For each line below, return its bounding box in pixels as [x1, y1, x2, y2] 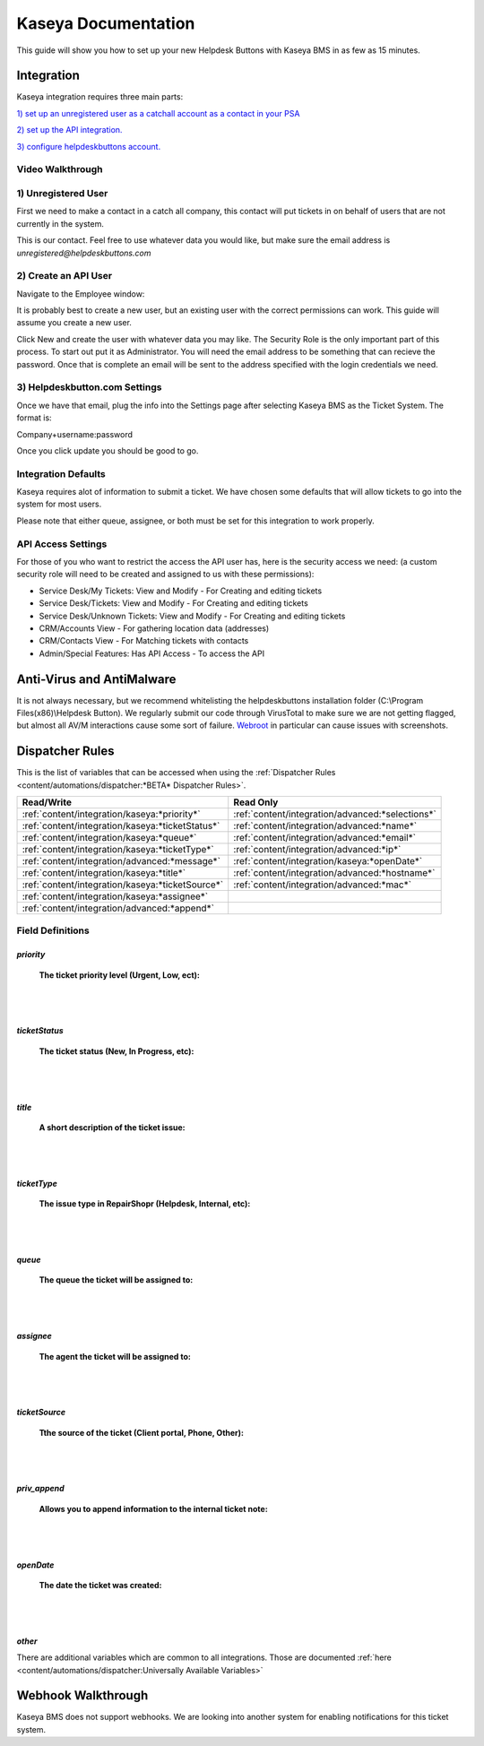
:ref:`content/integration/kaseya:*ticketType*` [22, 843, 214, 856]
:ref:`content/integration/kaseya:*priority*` [22, 808, 201, 820]
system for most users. [16, 498, 102, 510]
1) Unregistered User [16, 186, 108, 199]
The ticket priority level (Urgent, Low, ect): [39, 969, 201, 981]
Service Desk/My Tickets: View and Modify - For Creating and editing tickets [39, 585, 323, 596]
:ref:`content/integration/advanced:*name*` [233, 820, 417, 833]
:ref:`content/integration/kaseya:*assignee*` [22, 890, 209, 903]
